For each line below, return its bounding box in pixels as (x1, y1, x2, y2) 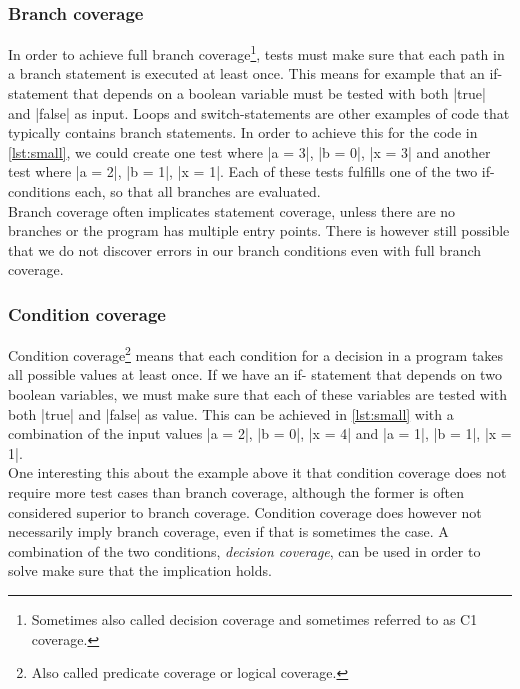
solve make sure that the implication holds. (8, 560, 272, 581)
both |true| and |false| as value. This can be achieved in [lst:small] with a (8, 403, 454, 424)
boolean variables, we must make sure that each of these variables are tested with (8, 384, 508, 405)
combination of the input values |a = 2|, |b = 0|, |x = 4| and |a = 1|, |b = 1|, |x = (8, 423, 512, 444)
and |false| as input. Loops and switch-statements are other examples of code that (8, 102, 510, 123)
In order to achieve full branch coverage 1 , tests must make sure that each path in (8, 41, 505, 64)
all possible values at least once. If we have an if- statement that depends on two (8, 364, 502, 385)
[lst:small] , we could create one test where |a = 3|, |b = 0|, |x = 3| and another (8, 141, 491, 162)
